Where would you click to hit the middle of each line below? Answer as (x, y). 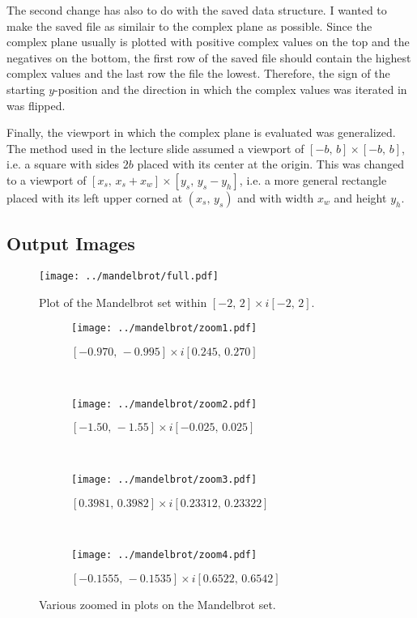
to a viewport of (47, 179)
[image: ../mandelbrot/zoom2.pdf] (164, 404)
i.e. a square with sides (63, 164)
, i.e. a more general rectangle (313, 179)
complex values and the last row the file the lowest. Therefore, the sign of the (198, 73)
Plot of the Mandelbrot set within (123, 302)
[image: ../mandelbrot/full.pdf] (129, 277)
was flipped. (36, 105)
